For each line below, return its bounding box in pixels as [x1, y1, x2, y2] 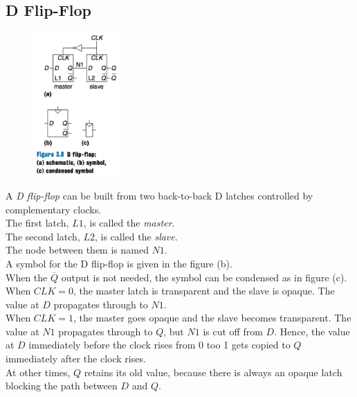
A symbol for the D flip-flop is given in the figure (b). [6, 256, 232, 270]
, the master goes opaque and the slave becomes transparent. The [73, 310, 351, 325]
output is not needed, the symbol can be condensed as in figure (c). [61, 270, 347, 284]
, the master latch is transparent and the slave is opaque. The [73, 283, 335, 298]
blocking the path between [6, 378, 118, 393]
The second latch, [6, 229, 80, 243]
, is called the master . [83, 215, 175, 230]
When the [6, 270, 48, 284]
